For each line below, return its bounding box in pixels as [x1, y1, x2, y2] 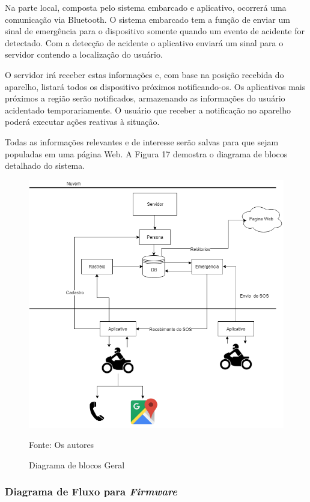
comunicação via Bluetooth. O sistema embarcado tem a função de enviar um [5, 13, 290, 25]
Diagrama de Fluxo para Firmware [5, 484, 177, 499]
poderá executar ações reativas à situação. [5, 115, 160, 128]
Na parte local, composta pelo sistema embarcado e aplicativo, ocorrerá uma [5, 1, 287, 13]
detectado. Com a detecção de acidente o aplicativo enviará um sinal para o [5, 36, 284, 49]
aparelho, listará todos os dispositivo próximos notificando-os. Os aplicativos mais [5, 80, 306, 92]
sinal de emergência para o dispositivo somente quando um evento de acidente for [5, 25, 305, 37]
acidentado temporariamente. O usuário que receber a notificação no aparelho [5, 103, 291, 116]
